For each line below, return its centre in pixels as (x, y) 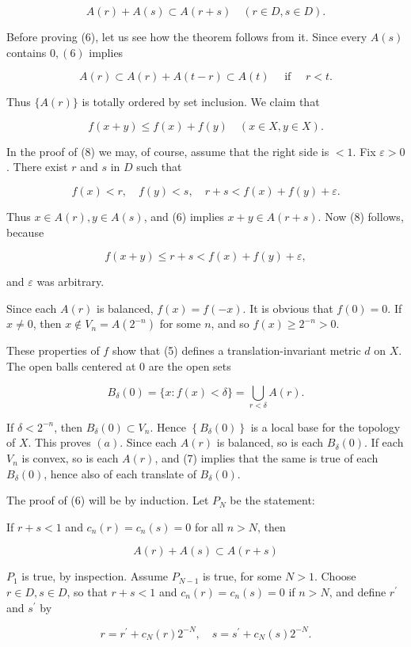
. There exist (37, 167)
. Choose (335, 576)
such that (159, 167)
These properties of (53, 350)
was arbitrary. (70, 282)
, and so (230, 323)
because (25, 232)
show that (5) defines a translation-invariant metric (236, 350)
